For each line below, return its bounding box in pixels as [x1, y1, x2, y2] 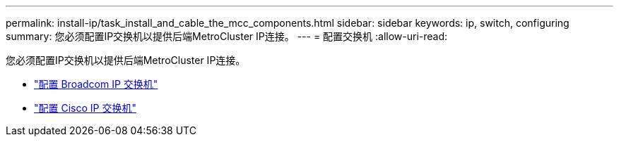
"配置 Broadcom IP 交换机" [34, 78, 158, 90]
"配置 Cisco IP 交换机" [34, 102, 136, 114]
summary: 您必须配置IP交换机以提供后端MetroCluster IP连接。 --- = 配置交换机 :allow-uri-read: [6, 30, 448, 42]
